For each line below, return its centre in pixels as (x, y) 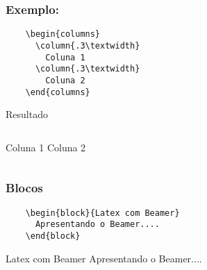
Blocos (24, 188)
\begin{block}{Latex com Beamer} (102, 213)
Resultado (27, 114)
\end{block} (53, 236)
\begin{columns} (63, 34)
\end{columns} (58, 92)
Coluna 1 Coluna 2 (46, 147)
